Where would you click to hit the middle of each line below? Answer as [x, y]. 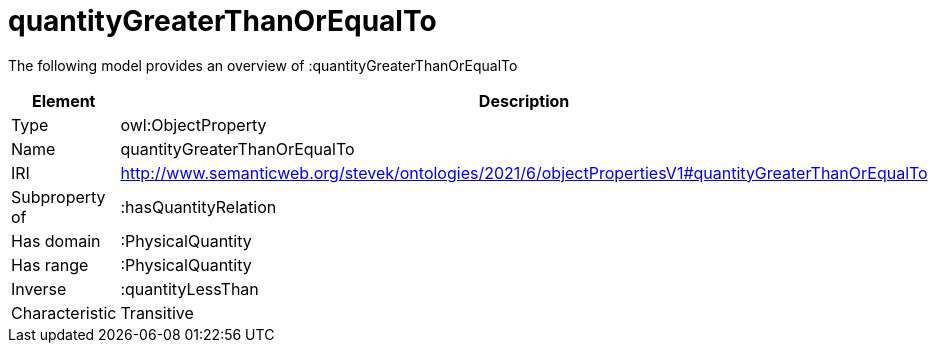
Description [524, 100]
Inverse [39, 288]
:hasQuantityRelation [198, 206]
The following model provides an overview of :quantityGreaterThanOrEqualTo [263, 65]
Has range [50, 264]
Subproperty [58, 196]
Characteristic [64, 312]
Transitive [157, 312]
